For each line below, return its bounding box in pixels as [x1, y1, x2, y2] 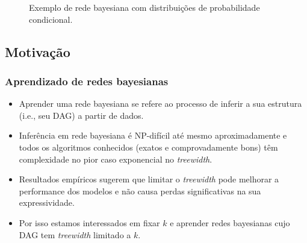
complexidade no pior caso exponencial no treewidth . [19, 152, 212, 165]
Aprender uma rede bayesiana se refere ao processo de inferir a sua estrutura [19, 97, 302, 110]
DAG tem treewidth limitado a [19, 228, 131, 241]
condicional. [29, 13, 73, 25]
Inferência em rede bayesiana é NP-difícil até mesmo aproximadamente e [19, 129, 287, 142]
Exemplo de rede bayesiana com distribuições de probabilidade [29, 1, 260, 13]
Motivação [5, 42, 70, 61]
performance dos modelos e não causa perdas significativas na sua [19, 184, 261, 197]
